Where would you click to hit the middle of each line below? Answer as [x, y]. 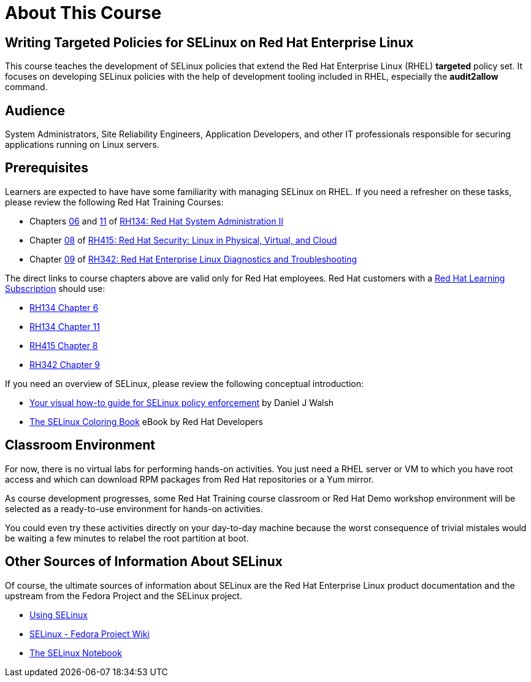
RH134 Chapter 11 [65, 326]
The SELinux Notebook [76, 653]
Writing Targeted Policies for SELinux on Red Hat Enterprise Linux [209, 42]
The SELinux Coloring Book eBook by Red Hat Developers [146, 421]
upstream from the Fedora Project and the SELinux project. [124, 596]
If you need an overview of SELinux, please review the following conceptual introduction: [184, 383]
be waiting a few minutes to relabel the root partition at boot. [127, 538]
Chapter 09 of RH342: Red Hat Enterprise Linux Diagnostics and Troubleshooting [193, 259]
